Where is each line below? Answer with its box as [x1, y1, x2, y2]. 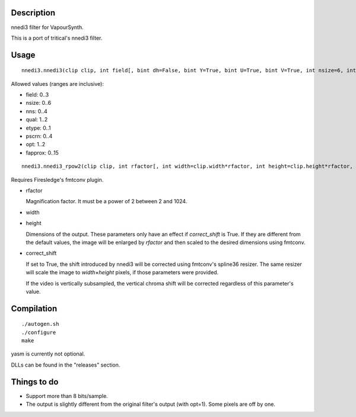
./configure [21, 329, 56, 336]
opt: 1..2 [26, 141, 46, 148]
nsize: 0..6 [26, 100, 52, 107]
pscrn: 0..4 [26, 133, 53, 140]
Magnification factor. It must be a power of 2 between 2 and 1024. [26, 198, 187, 205]
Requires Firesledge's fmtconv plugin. [11, 176, 104, 183]
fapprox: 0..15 [26, 149, 59, 156]
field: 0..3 [26, 91, 49, 98]
